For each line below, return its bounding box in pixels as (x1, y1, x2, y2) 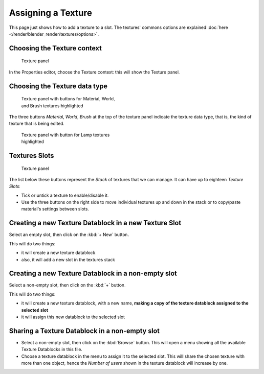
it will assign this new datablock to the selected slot (21, 314, 125, 320)
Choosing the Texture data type (9, 82, 108, 90)
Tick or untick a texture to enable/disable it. (21, 192, 109, 198)
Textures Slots (9, 151, 54, 160)
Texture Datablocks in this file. (21, 347, 83, 352)
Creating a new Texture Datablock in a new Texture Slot (9, 219, 181, 227)
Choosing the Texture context (9, 44, 102, 52)
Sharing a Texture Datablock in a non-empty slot (9, 327, 160, 335)
